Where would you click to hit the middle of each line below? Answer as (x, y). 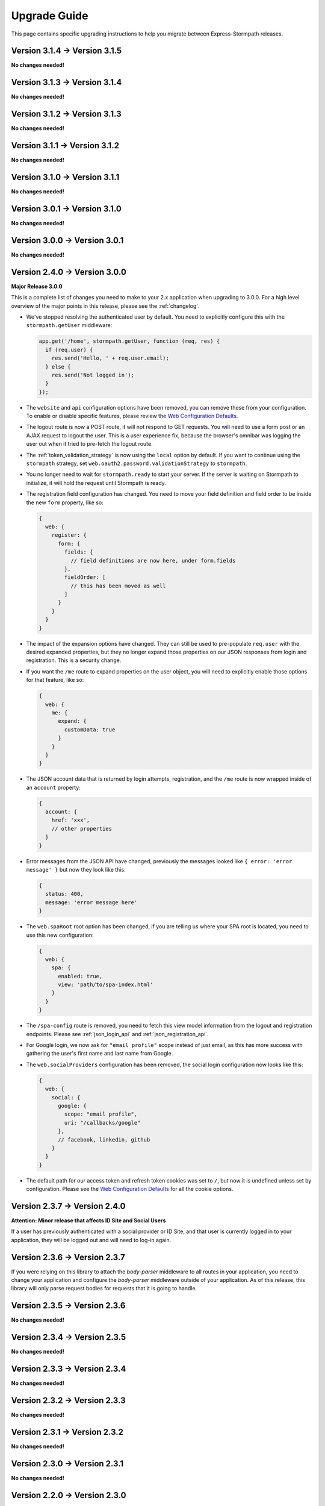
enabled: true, (80, 976)
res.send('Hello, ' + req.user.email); (110, 358)
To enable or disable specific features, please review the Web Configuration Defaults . (132, 416)
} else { (58, 367)
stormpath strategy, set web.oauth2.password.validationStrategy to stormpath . (137, 463)
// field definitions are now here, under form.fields (153, 561)
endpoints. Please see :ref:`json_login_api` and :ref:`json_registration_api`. (117, 1034)
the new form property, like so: (65, 502)
